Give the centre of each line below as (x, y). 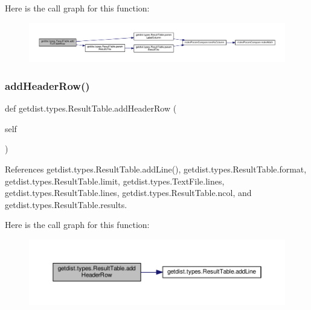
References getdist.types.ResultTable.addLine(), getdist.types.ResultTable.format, (156, 169)
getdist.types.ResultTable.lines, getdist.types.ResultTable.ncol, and (128, 193)
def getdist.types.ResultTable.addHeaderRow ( (91, 108)
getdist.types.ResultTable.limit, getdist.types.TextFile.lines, (115, 181)
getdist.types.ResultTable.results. (66, 204)
